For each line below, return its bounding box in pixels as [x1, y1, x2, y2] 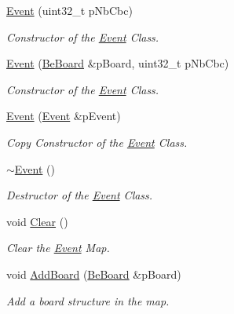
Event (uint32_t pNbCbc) [6, 2, 133, 18]
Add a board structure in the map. [6, 292, 170, 309]
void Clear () [6, 213, 68, 229]
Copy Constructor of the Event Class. [6, 133, 188, 150]
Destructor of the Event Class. [6, 187, 153, 203]
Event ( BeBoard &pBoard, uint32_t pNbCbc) [6, 55, 229, 71]
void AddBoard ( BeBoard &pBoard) [6, 265, 181, 282]
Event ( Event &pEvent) [6, 108, 121, 124]
